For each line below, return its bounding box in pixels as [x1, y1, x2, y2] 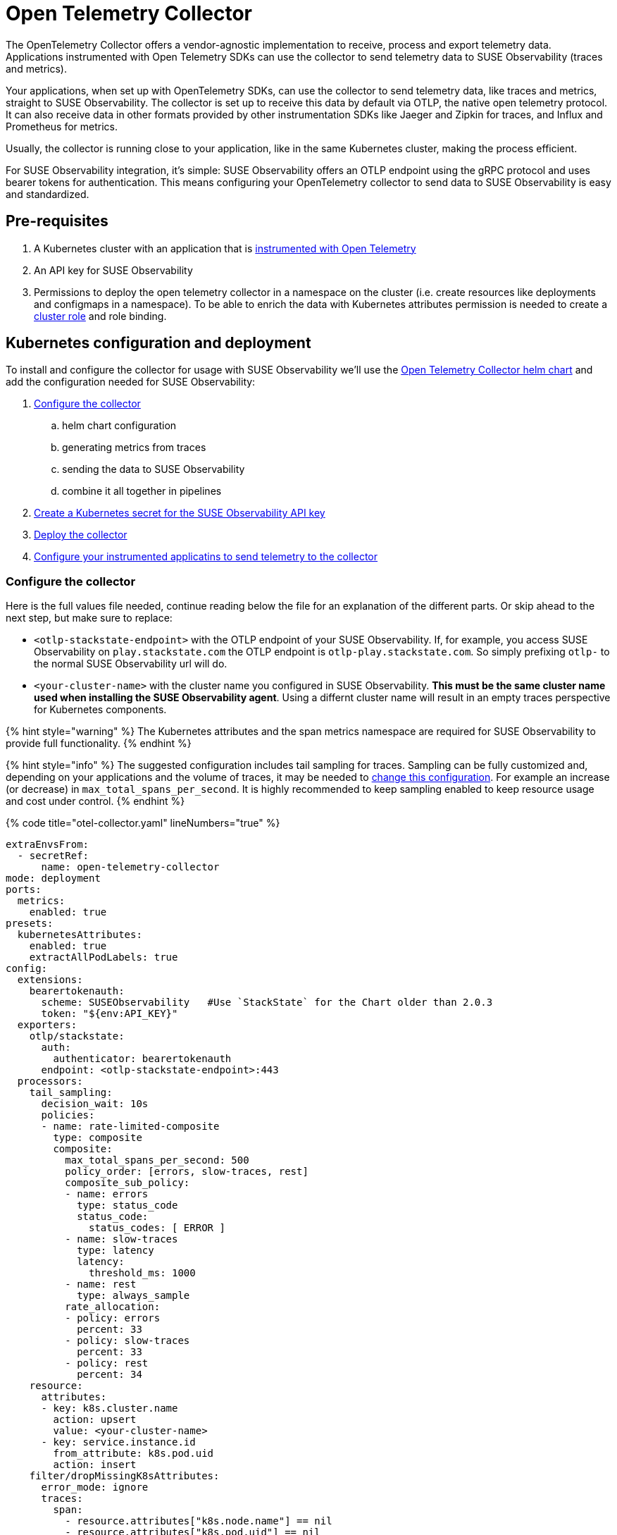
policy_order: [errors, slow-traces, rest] [65, 1166, 308, 1178]
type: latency [77, 1245, 154, 1257]
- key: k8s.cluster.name [41, 1403, 178, 1414]
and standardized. [6, 187, 89, 200]
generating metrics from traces [62, 441, 206, 454]
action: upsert [53, 1414, 137, 1426]
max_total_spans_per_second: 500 [65, 1154, 249, 1166]
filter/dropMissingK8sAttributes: [29, 1470, 220, 1482]
